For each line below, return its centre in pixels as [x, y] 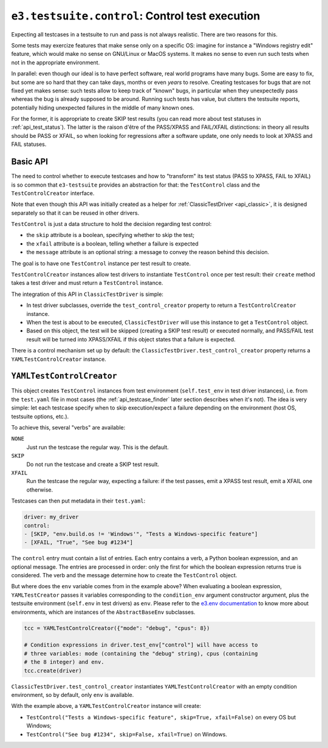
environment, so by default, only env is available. [73, 695]
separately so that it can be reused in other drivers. [75, 213]
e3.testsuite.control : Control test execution [136, 16]
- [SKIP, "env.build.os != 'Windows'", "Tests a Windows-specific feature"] [141, 534]
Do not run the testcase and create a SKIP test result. [93, 464]
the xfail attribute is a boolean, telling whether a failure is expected [112, 244]
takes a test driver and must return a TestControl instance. [87, 283]
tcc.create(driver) [53, 671]
